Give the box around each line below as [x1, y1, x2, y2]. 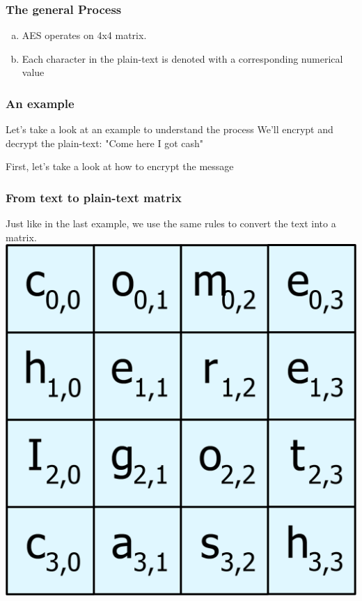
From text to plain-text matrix [6, 188, 182, 206]
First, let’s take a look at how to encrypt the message [6, 159, 234, 174]
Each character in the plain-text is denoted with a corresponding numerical [22, 51, 343, 66]
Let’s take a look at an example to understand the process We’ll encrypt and [6, 122, 333, 137]
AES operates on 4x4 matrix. [22, 28, 147, 43]
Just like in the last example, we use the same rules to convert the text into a [6, 216, 336, 231]
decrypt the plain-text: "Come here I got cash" [6, 135, 203, 150]
